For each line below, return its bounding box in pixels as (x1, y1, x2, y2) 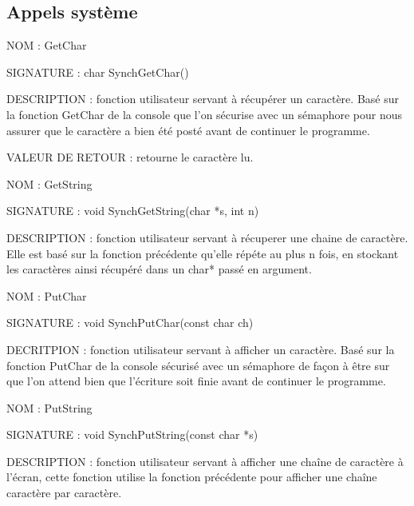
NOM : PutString (6, 399, 93, 416)
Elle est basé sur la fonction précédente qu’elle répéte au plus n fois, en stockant (6, 245, 399, 261)
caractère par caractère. (6, 484, 122, 501)
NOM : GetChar (6, 37, 87, 54)
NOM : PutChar (6, 287, 87, 304)
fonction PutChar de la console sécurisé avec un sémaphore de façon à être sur (6, 357, 390, 373)
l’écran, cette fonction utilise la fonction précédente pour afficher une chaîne (6, 468, 377, 485)
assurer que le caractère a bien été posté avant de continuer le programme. (6, 122, 370, 138)
